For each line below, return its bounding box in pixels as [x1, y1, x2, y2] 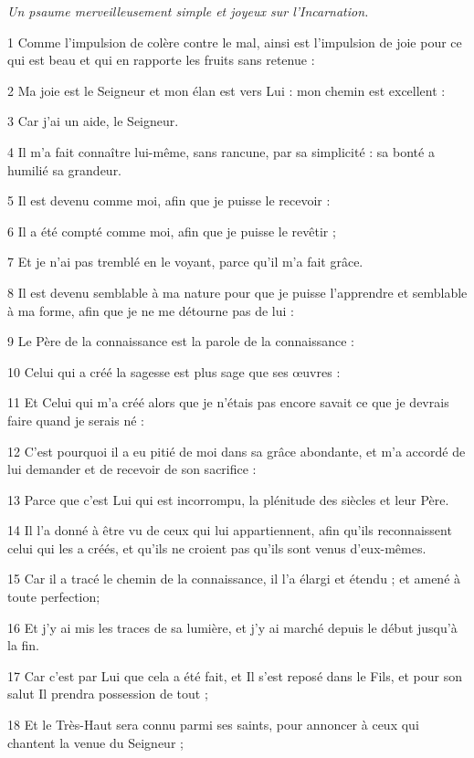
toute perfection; [7, 587, 100, 606]
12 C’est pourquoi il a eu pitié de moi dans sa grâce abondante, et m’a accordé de [7, 441, 466, 460]
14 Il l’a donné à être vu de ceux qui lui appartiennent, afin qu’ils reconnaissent [7, 521, 452, 540]
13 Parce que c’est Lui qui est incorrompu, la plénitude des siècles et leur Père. [7, 490, 449, 509]
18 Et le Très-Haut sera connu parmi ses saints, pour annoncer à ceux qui [7, 715, 419, 734]
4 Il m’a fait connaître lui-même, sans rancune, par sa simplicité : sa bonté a [7, 142, 435, 161]
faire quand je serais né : [7, 410, 144, 429]
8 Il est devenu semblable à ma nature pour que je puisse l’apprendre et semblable [7, 282, 468, 301]
